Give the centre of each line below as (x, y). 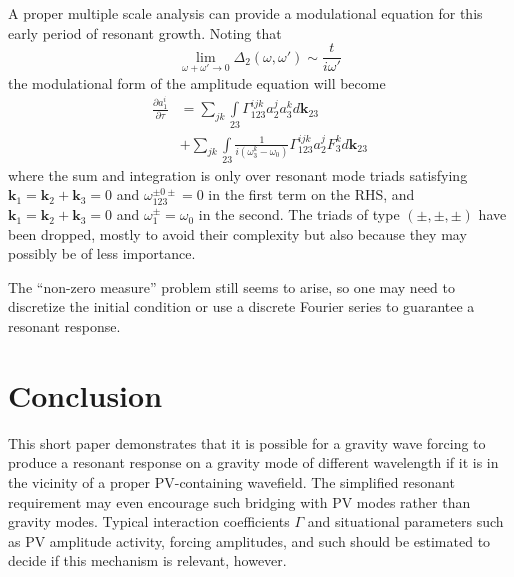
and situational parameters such (405, 521)
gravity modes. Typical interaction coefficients (149, 521)
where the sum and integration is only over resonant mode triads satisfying (238, 174)
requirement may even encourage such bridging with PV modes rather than (239, 501)
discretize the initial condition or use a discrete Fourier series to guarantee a (241, 306)
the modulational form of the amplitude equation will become (197, 82)
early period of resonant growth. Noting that (145, 32)
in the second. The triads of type (299, 214)
